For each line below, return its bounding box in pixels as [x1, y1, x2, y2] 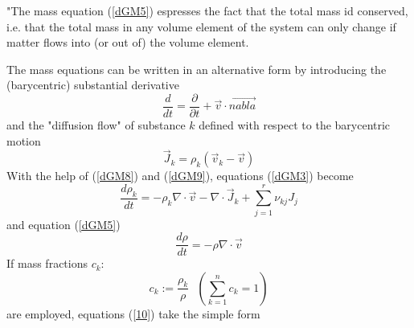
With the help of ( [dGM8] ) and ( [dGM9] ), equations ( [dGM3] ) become [6, 167, 354, 184]
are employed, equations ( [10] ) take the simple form [6, 305, 260, 322]
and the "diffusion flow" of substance [6, 117, 186, 133]
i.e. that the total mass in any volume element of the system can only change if [6, 18, 396, 35]
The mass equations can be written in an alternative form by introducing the [6, 60, 387, 77]
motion [6, 132, 41, 149]
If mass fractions [6, 255, 88, 272]
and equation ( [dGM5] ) [6, 215, 121, 232]
